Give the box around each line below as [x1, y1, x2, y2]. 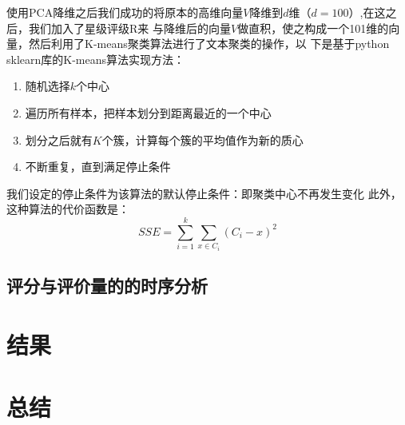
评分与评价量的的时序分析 [6, 273, 208, 298]
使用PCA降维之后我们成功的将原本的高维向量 [6, 4, 244, 20]
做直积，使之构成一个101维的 [237, 19, 389, 36]
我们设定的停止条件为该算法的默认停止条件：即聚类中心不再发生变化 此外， [6, 185, 402, 201]
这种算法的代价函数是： [6, 201, 129, 217]
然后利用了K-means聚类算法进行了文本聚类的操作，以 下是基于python [28, 35, 390, 52]
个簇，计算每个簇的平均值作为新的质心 [101, 131, 304, 148]
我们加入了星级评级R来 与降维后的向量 [28, 19, 231, 36]
